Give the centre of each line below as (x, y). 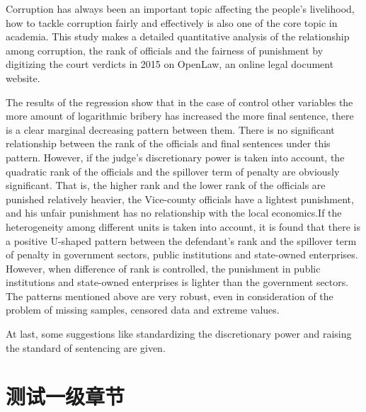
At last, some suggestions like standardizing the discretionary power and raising (179, 334)
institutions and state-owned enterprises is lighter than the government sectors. (177, 282)
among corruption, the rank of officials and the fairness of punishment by (165, 50)
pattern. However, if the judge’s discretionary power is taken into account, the (175, 157)
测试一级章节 (65, 396)
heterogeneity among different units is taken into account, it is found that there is (183, 226)
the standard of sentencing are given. (86, 347)
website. (23, 78)
